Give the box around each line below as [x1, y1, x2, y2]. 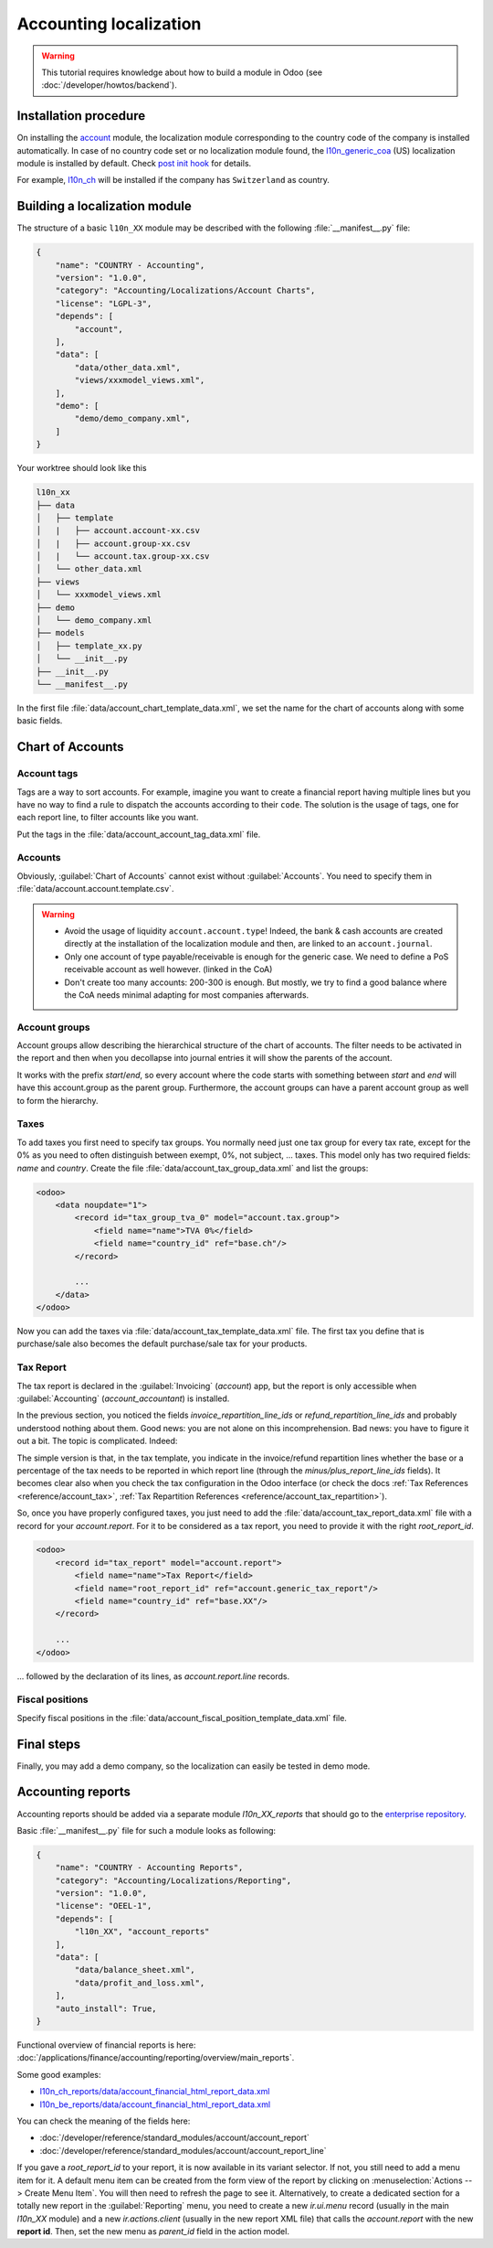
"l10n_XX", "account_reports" [74, 1926, 210, 1937]
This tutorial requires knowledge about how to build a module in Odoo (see [41, 67, 323, 78]
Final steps [16, 1736, 81, 1751]
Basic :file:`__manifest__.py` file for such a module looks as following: [16, 1825, 277, 1836]
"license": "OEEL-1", [55, 1900, 152, 1911]
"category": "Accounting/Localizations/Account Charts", [55, 285, 316, 296]
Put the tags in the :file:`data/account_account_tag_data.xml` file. [16, 829, 261, 840]
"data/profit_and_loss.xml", [74, 1977, 205, 1988]
